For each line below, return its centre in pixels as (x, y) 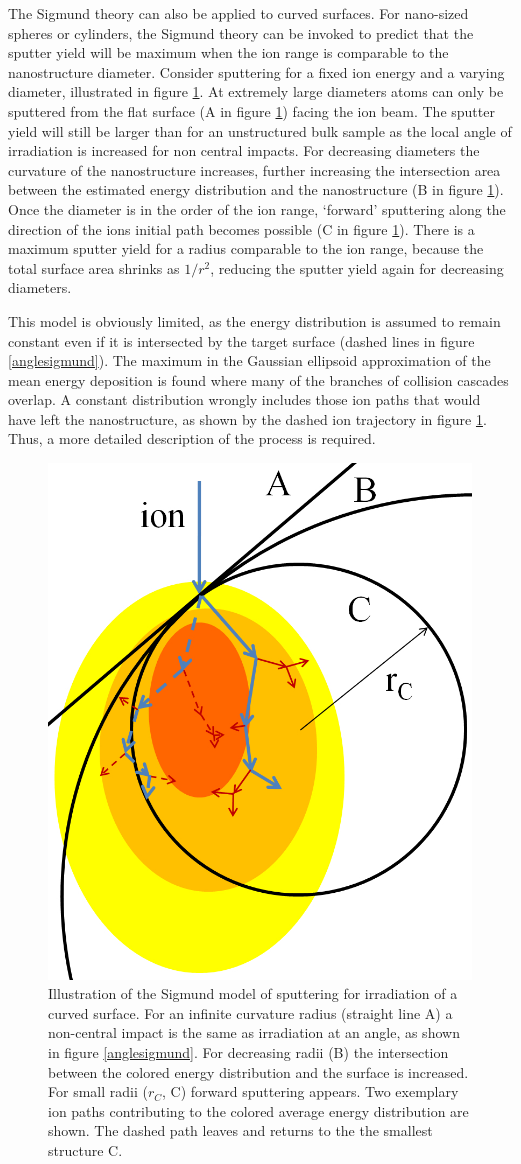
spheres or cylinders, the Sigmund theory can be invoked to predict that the (241, 32)
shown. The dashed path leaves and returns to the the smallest (240, 1130)
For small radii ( (98, 1091)
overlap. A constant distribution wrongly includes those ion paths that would (244, 399)
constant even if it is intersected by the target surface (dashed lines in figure (241, 340)
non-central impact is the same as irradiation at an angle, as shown (254, 1032)
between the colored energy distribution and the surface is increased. (258, 1071)
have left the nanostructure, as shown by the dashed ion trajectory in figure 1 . (247, 418)
